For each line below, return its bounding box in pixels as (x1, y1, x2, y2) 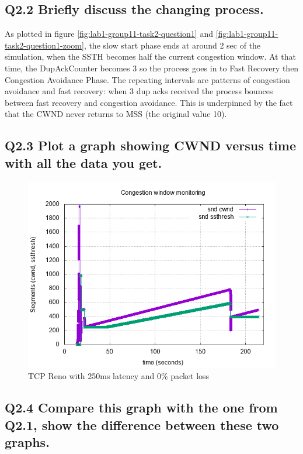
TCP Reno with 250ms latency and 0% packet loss (28, 370, 210, 382)
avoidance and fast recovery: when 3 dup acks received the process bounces (5, 85, 273, 97)
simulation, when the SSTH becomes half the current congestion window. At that (5, 50, 296, 63)
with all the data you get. (5, 153, 162, 171)
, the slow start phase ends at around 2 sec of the (83, 39, 261, 51)
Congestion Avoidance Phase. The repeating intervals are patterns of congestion (5, 73, 290, 85)
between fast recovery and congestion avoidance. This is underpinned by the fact (5, 96, 293, 108)
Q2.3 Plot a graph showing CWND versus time (5, 136, 296, 154)
